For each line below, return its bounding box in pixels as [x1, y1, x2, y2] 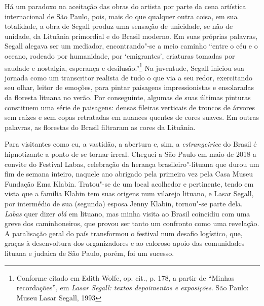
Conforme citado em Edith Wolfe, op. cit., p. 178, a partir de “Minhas [16, 272, 235, 283]
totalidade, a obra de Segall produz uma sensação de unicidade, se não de [5, 21, 233, 31]
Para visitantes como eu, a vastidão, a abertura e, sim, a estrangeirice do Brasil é [5, 139, 257, 149]
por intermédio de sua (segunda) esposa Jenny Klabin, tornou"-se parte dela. [5, 198, 243, 208]
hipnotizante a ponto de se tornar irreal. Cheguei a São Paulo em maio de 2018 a [5, 148, 256, 159]
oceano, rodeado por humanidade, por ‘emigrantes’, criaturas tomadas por [5, 50, 235, 61]
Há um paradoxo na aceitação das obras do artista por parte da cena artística [5, 1, 246, 11]
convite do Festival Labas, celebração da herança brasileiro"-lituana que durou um [5, 158, 259, 169]
